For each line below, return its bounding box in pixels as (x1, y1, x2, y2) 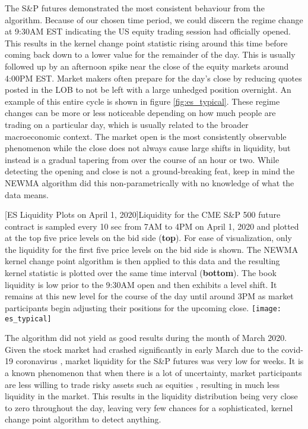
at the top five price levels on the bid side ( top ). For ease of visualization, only (5, 231, 292, 244)
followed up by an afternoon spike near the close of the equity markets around (5, 60, 289, 72)
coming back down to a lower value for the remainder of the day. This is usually (5, 48, 296, 61)
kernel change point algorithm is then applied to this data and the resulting (5, 255, 280, 267)
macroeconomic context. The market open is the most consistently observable (5, 130, 287, 142)
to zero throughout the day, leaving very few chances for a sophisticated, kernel (5, 401, 293, 414)
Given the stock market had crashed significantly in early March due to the (5, 343, 279, 355)
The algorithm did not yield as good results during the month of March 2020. (5, 331, 287, 344)
